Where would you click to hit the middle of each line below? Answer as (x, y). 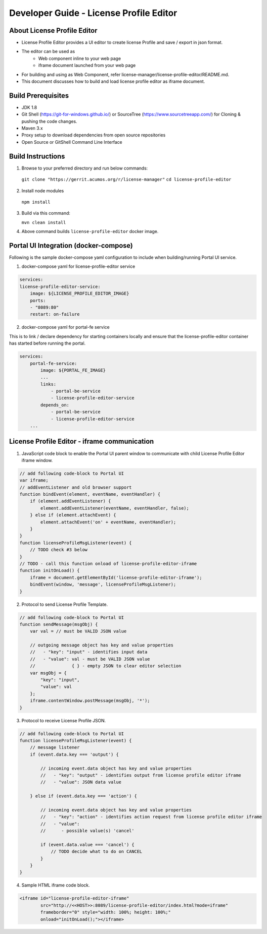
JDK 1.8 (29, 107)
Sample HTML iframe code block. (56, 885)
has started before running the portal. (47, 343)
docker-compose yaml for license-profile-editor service (78, 266)
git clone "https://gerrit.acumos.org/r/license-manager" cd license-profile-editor (127, 179)
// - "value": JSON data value (81, 782)
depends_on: (55, 405)
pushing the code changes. (49, 121)
